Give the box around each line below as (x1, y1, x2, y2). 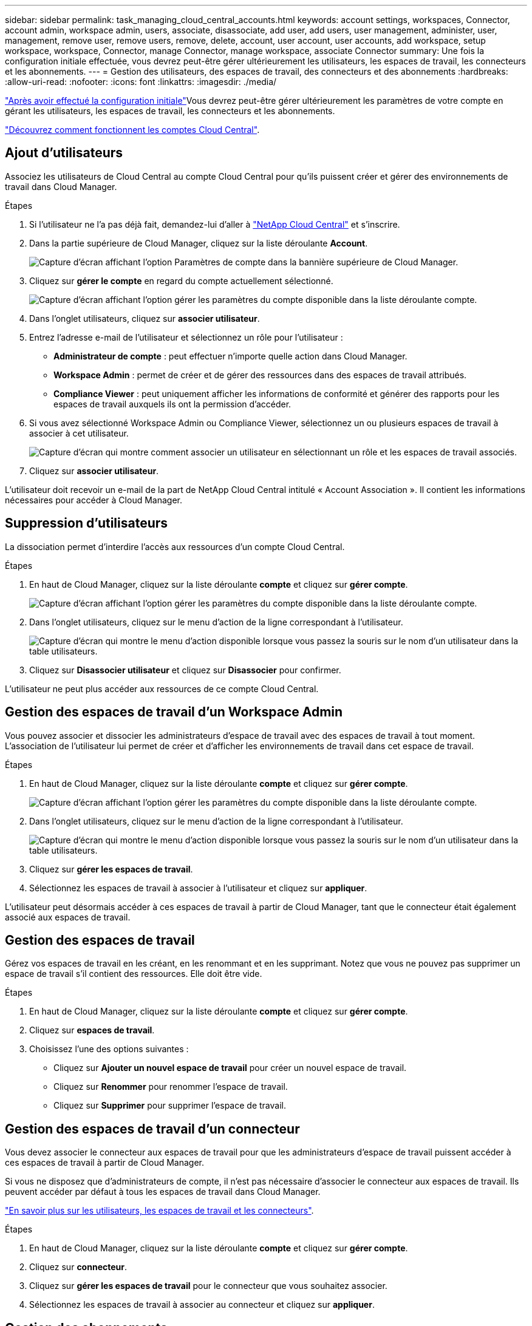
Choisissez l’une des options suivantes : (29, 1044, 189, 1055)
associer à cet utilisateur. (29, 427, 129, 438)
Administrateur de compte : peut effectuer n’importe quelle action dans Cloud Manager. (53, 350, 408, 361)
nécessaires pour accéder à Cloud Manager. (5, 494, 182, 505)
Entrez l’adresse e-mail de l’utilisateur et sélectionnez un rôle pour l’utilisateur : (29, 331, 343, 342)
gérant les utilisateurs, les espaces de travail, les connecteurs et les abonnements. (5, 106, 335, 116)
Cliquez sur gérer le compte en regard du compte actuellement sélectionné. (29, 275, 333, 286)
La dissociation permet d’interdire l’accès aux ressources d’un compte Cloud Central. (5, 541, 345, 552)
